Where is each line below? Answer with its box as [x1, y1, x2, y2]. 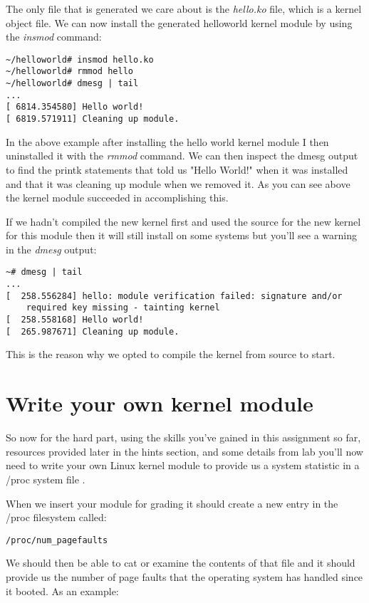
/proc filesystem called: [6, 510, 107, 525]
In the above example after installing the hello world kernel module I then [6, 134, 329, 149]
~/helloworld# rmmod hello [6, 66, 133, 77]
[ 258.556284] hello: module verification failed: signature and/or [6, 290, 343, 301]
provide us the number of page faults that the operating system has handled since [6, 569, 363, 584]
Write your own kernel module [6, 389, 313, 418]
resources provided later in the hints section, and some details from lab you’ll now [6, 444, 363, 458]
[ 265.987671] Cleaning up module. [6, 326, 180, 337]
